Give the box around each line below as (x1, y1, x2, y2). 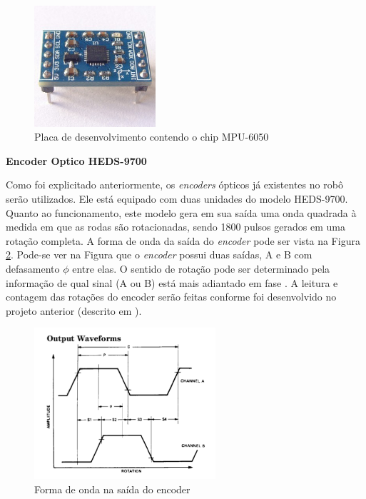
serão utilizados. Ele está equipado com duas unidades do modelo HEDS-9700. (6, 191, 348, 206)
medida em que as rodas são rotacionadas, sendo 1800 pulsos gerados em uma (6, 219, 345, 234)
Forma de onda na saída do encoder (34, 481, 190, 496)
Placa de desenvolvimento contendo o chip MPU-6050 (34, 129, 269, 144)
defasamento (6, 261, 60, 276)
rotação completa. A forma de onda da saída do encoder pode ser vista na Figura (6, 233, 360, 248)
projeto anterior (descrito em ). (6, 303, 142, 318)
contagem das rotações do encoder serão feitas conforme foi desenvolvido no (6, 289, 337, 304)
